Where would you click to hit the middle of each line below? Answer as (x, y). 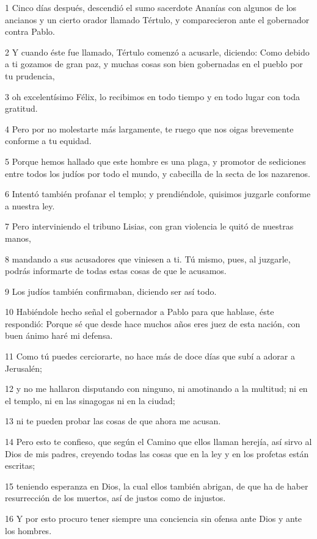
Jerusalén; (24, 368)
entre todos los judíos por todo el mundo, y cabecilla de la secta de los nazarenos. (158, 173)
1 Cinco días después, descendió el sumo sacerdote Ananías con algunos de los (151, 7)
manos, (18, 238)
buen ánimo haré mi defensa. (59, 335)
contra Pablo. (30, 31)
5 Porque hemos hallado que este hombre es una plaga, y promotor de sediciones (155, 161)
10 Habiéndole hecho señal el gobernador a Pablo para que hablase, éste (140, 312)
